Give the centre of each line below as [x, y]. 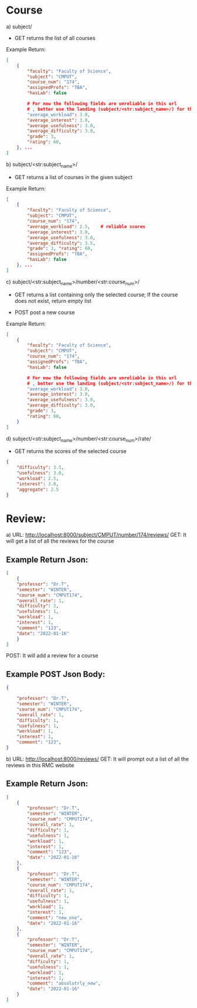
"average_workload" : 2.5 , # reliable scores [86, 227]
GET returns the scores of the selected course [71, 451]
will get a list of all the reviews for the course [60, 541]
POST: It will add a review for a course [52, 656]
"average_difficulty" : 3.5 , [61, 243]
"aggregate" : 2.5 [38, 490]
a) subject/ [19, 27]
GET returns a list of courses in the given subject [74, 177]
